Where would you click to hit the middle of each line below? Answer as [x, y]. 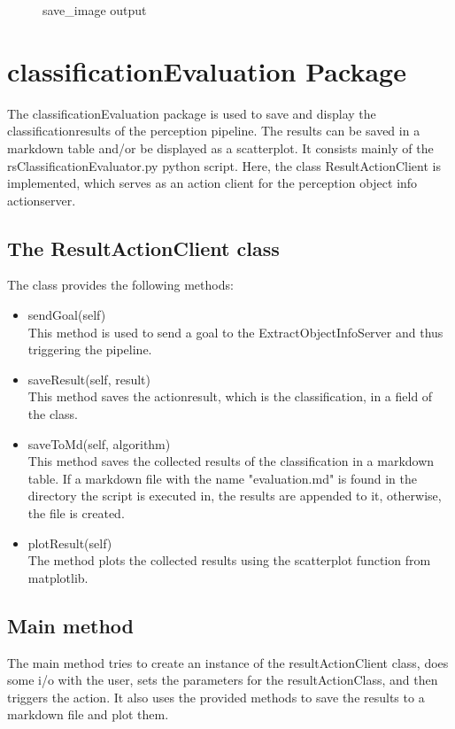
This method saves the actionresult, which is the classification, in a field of [230, 396]
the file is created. [76, 513]
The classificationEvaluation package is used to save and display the [192, 113]
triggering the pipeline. [90, 349]
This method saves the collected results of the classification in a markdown [231, 461]
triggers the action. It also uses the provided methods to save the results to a [216, 697]
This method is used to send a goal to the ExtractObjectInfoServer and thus [235, 332]
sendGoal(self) [67, 315]
